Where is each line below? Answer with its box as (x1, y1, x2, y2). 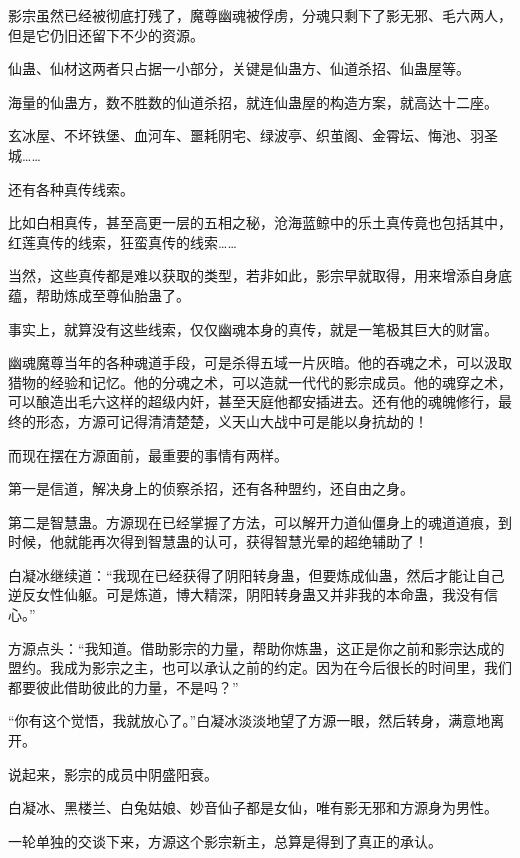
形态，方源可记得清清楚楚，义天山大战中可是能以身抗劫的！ (35, 410, 428, 431)
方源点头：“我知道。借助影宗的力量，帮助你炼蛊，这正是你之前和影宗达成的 (8, 637, 505, 658)
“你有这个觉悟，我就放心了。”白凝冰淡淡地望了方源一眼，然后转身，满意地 (8, 710, 491, 731)
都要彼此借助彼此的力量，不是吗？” (8, 676, 239, 697)
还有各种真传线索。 (8, 178, 134, 199)
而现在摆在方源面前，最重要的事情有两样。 (8, 444, 288, 465)
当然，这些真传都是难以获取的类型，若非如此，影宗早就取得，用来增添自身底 (8, 265, 512, 286)
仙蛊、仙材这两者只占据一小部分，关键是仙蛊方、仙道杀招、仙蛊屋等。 (8, 58, 470, 79)
